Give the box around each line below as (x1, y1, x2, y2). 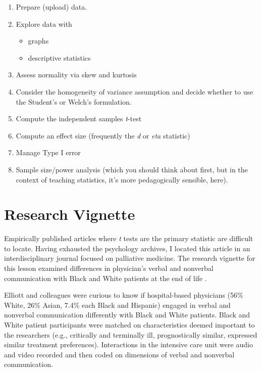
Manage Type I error (16, 147, 81, 158)
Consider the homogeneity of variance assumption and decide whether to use (16, 86, 253, 97)
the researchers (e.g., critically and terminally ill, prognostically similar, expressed (4, 329, 257, 340)
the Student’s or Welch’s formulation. (16, 96, 132, 107)
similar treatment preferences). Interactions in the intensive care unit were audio (4, 339, 253, 350)
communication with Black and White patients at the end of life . (4, 272, 207, 283)
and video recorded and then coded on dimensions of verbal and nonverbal (4, 349, 235, 359)
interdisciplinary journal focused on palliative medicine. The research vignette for (4, 253, 255, 263)
